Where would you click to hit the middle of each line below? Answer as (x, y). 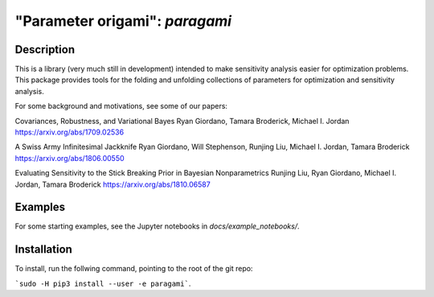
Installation (43, 250)
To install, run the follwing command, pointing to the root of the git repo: (134, 269)
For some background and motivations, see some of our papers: (121, 106)
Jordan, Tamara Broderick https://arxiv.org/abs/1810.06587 (113, 184)
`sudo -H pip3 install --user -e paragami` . (103, 283)
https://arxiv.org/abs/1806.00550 (70, 158)
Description (45, 49)
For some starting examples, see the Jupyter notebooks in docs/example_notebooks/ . (158, 226)
